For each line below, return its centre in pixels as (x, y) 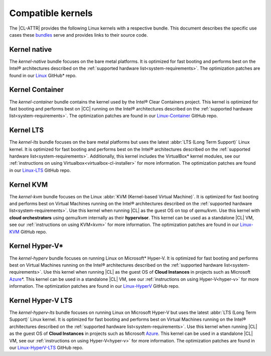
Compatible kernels (51, 13)
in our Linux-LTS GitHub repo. (40, 170)
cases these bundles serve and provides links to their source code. (79, 35)
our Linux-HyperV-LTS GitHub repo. (46, 347)
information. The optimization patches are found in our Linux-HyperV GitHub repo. (95, 286)
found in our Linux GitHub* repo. (43, 75)
